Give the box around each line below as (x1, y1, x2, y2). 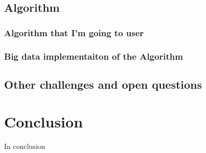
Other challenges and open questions (4, 76, 202, 92)
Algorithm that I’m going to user (4, 26, 144, 39)
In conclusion (4, 141, 45, 151)
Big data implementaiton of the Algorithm (4, 49, 183, 62)
